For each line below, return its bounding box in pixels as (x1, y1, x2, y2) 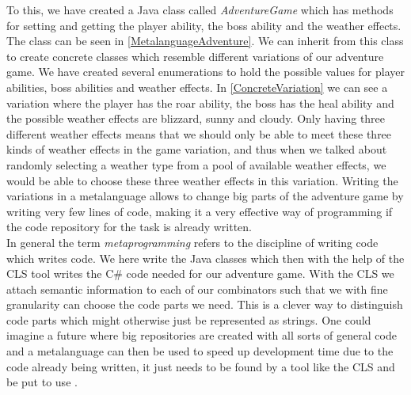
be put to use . (6, 374, 78, 390)
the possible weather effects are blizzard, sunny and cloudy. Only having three (6, 110, 386, 127)
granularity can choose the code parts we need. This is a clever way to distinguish (6, 296, 403, 313)
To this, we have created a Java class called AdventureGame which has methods (6, 2, 394, 17)
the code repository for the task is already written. (6, 218, 252, 235)
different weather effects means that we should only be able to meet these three (6, 125, 392, 142)
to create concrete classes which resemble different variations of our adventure (6, 47, 384, 64)
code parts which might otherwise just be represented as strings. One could (6, 311, 371, 328)
